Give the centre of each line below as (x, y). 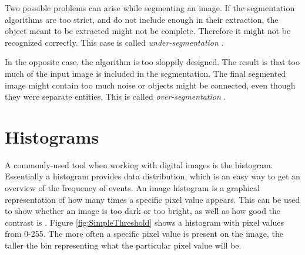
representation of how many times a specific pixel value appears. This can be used (152, 199)
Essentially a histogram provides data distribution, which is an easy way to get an (152, 176)
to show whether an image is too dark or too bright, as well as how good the (143, 211)
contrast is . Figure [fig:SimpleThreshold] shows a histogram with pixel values (144, 222)
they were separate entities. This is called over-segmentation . (115, 96)
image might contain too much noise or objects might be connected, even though (150, 85)
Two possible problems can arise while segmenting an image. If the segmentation (150, 8)
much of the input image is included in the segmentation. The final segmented (145, 73)
